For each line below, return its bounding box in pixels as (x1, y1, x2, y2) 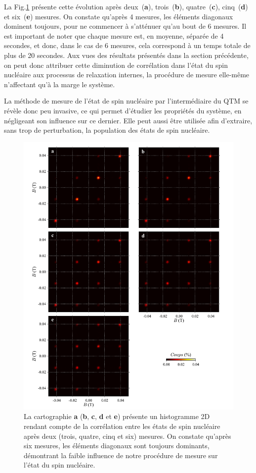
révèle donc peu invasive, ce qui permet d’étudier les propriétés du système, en (4, 105, 242, 115)
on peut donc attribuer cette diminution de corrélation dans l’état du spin (4, 59, 228, 70)
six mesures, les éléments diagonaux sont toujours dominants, (24, 440, 210, 451)
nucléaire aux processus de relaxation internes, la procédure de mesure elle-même (4, 69, 250, 80)
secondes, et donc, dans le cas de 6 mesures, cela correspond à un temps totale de (4, 40, 251, 51)
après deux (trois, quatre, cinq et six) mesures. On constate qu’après (24, 430, 231, 441)
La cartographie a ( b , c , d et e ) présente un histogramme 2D (24, 411, 210, 421)
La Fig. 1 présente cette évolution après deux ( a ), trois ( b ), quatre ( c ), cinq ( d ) (4, 1, 248, 11)
